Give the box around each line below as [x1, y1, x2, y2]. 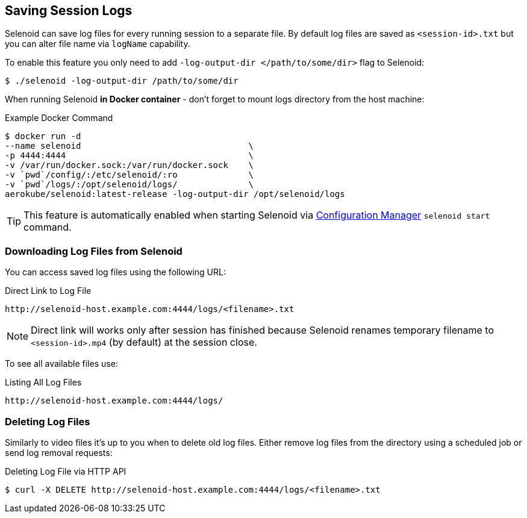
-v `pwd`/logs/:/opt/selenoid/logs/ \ [5, 179, 254, 190]
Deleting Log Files [5, 415, 90, 428]
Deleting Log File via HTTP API [5, 466, 126, 476]
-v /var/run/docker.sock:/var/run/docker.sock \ [5, 160, 254, 170]
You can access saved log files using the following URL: [5, 267, 226, 278]
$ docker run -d [5, 131, 81, 142]
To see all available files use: [5, 358, 118, 369]
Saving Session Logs [5, 3, 133, 18]
